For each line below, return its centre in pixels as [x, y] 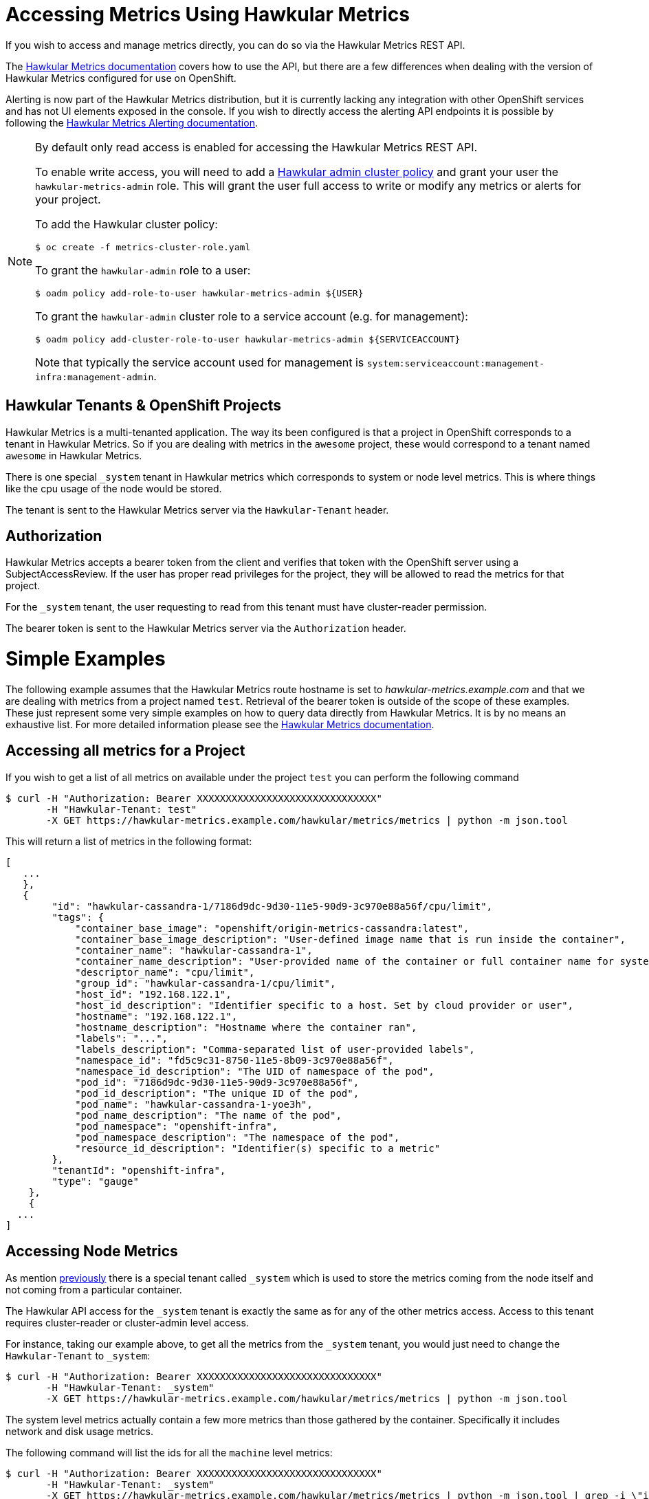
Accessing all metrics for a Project [125, 751]
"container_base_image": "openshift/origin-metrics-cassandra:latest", [272, 928]
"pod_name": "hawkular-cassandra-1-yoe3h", [194, 1104]
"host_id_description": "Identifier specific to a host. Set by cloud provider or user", [324, 1005]
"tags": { [78, 917]
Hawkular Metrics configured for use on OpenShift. [121, 78]
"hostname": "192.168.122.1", [156, 1016]
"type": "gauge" [95, 1181]
